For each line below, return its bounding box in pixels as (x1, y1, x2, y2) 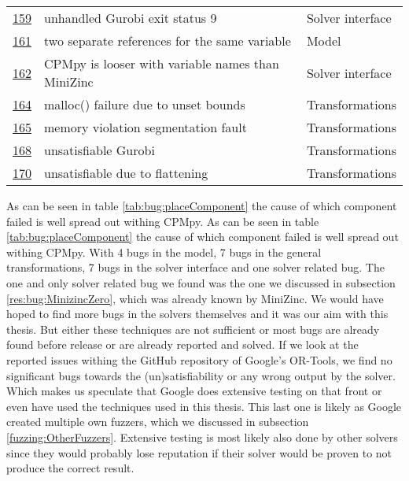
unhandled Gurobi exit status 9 (44, 9, 217, 27)
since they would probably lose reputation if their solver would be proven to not (6, 444, 392, 461)
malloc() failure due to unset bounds (44, 95, 245, 113)
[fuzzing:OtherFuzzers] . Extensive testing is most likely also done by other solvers (6, 428, 398, 445)
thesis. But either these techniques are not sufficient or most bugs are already (6, 320, 380, 337)
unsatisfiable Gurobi (44, 141, 155, 159)
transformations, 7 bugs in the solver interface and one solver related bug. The (6, 259, 385, 276)
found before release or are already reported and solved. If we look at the (6, 336, 359, 353)
